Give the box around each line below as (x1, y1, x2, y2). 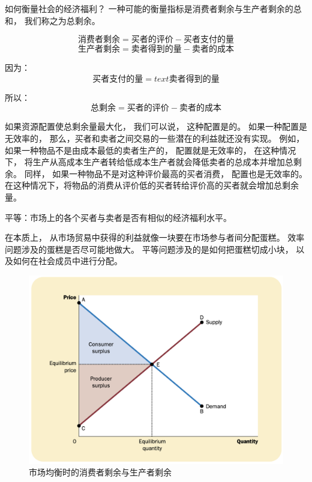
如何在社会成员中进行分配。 (13, 255, 122, 267)
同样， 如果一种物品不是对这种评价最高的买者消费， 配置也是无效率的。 (24, 167, 307, 179)
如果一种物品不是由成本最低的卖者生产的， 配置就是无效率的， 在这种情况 (5, 143, 296, 156)
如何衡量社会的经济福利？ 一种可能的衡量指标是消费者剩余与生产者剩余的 (5, 2, 293, 14)
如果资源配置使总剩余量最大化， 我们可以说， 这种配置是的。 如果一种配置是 (5, 120, 307, 133)
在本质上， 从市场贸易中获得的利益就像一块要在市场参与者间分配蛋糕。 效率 (5, 231, 305, 244)
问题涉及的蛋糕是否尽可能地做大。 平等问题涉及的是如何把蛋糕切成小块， (5, 243, 293, 255)
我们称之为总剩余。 (24, 14, 100, 26)
